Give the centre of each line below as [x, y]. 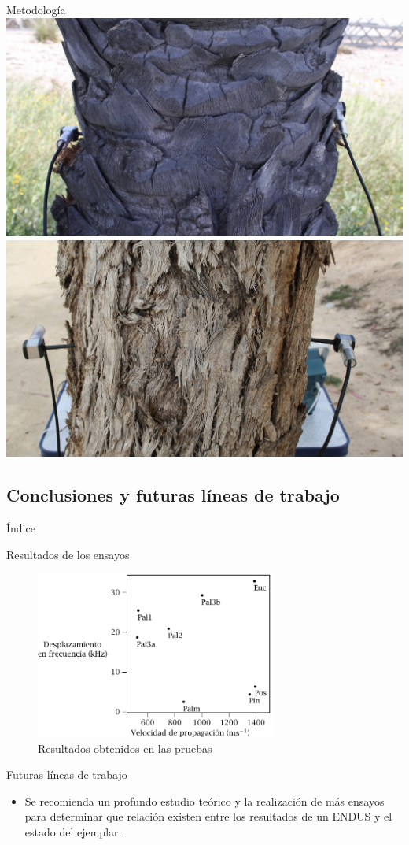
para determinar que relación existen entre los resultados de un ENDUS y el [208, 816]
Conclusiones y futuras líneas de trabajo [173, 495]
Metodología [36, 9]
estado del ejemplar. [73, 831]
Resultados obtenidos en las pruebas [125, 748]
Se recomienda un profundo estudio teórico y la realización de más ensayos [204, 801]
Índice [21, 527]
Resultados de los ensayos [68, 554]
